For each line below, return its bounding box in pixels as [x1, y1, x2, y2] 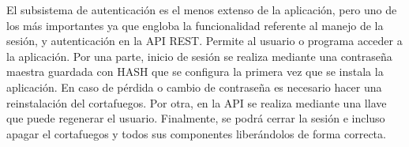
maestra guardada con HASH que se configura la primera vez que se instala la [6, 63, 384, 80]
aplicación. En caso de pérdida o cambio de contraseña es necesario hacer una [6, 78, 382, 95]
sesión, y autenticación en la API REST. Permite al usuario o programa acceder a [6, 32, 403, 49]
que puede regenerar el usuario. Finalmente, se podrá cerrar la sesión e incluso [6, 110, 385, 126]
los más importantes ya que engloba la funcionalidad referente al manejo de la [6, 17, 384, 33]
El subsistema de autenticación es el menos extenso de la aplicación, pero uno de [6, 2, 397, 17]
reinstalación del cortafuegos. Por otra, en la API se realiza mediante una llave [6, 94, 387, 111]
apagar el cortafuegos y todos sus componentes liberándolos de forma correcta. [6, 125, 386, 141]
